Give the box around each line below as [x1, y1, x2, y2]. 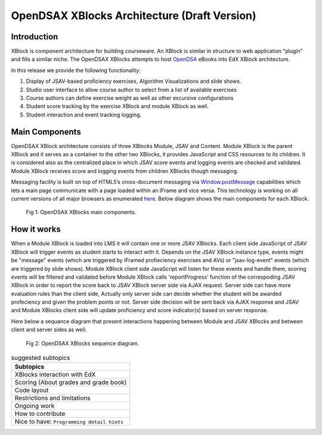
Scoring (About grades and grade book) [14, 378, 127, 387]
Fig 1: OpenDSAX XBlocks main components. [26, 209, 137, 216]
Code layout [14, 386, 49, 394]
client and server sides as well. [11, 326, 87, 334]
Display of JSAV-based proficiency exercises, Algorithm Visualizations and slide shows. [26, 78, 241, 85]
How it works [11, 224, 61, 235]
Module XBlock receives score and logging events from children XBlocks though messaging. [11, 167, 239, 174]
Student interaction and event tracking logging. [26, 111, 142, 118]
